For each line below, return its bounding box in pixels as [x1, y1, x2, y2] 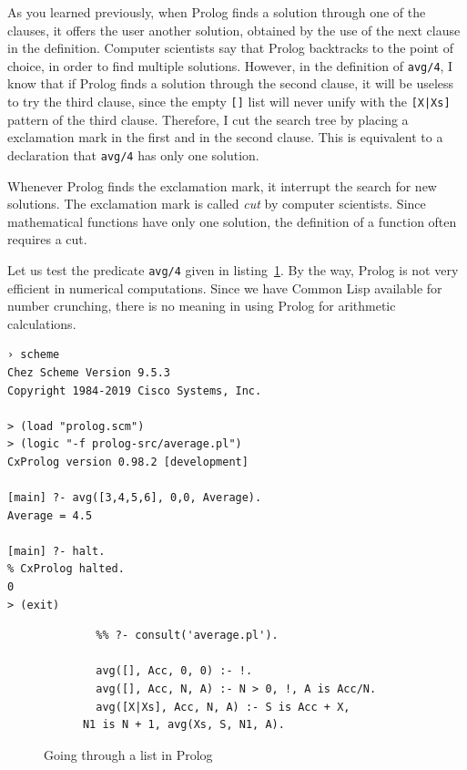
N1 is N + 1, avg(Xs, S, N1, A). [82, 718, 285, 732]
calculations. [7, 313, 76, 333]
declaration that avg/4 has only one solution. [7, 145, 259, 164]
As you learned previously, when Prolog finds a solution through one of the [7, 3, 426, 21]
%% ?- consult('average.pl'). [96, 629, 279, 642]
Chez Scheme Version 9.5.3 [7, 365, 170, 379]
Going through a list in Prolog [44, 744, 213, 764]
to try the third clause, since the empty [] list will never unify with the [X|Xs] [7, 92, 451, 111]
